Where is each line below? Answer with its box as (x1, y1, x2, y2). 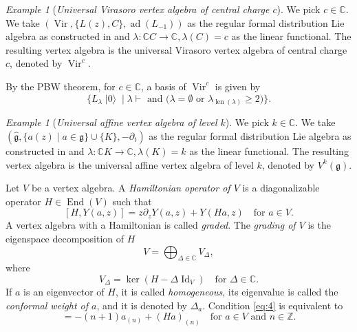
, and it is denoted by (96, 298, 187, 312)
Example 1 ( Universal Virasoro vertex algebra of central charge (6, 2, 270, 16)
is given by (215, 79, 261, 93)
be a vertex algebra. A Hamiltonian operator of (31, 180, 230, 195)
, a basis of (140, 79, 186, 93)
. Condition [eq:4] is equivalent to (202, 298, 343, 312)
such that (112, 194, 152, 208)
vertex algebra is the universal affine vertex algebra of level (6, 157, 254, 172)
